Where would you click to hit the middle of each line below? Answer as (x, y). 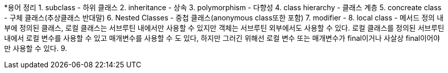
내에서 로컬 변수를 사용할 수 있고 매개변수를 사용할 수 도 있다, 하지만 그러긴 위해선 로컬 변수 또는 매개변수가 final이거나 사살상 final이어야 (222, 38)
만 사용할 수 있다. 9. (36, 48)
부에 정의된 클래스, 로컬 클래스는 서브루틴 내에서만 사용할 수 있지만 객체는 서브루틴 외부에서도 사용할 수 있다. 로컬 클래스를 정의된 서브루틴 (224, 28)
